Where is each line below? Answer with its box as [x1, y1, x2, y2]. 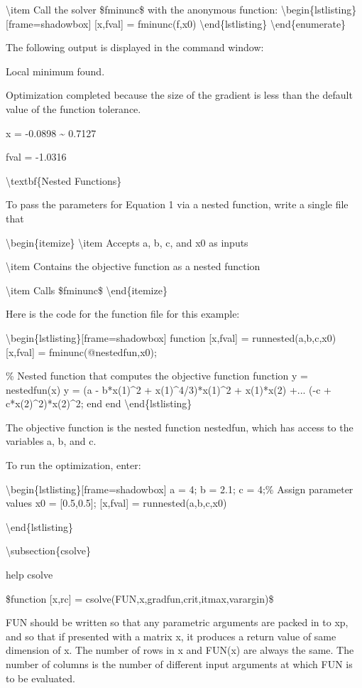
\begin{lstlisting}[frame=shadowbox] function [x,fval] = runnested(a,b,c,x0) [6, 330, 336, 345]
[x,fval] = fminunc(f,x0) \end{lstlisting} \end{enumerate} [94, 16, 346, 31]
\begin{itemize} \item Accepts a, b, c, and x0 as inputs [6, 235, 248, 249]
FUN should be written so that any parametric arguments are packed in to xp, [6, 615, 349, 630]
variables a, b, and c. [6, 434, 97, 448]
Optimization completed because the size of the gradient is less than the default [6, 87, 353, 102]
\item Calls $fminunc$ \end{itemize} [6, 282, 168, 297]
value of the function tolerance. [6, 101, 141, 116]
